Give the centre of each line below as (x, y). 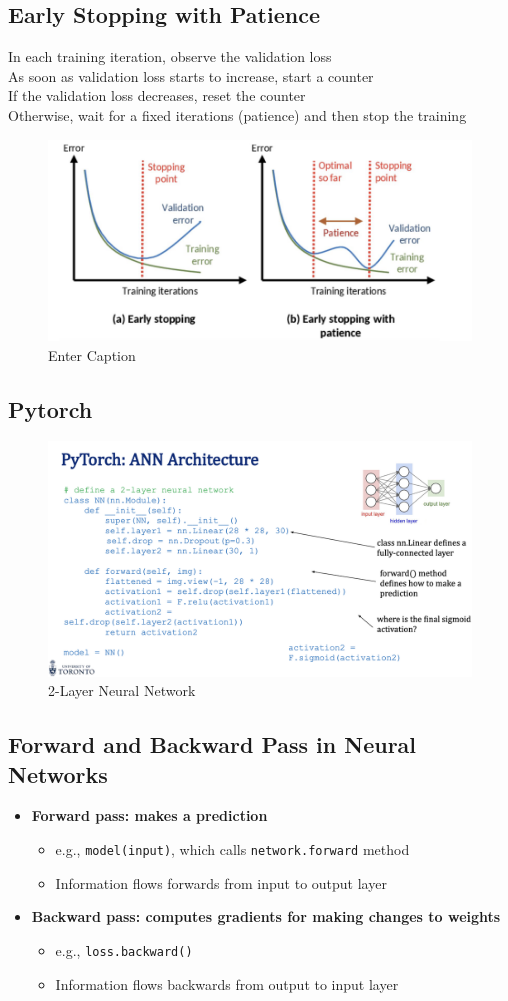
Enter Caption (92, 354)
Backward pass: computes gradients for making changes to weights (266, 916)
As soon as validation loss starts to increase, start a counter (191, 75)
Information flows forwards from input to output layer (221, 882)
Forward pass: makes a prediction (149, 815)
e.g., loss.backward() (124, 949)
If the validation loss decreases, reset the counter (157, 95)
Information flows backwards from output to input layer (227, 983)
